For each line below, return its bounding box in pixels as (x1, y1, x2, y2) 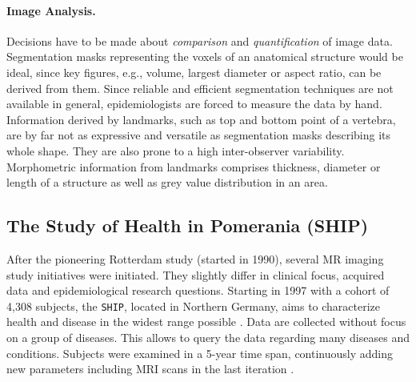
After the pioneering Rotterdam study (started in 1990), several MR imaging (6, 250, 384, 267)
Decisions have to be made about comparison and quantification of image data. (6, 32, 393, 49)
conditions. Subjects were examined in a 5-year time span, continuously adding (6, 344, 394, 361)
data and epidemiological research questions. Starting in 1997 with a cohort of (6, 282, 390, 299)
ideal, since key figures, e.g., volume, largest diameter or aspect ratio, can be (6, 63, 382, 80)
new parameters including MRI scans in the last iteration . (6, 360, 294, 377)
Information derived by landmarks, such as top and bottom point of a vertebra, (6, 111, 396, 127)
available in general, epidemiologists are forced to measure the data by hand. (6, 95, 382, 112)
